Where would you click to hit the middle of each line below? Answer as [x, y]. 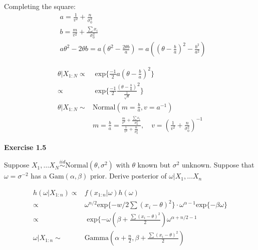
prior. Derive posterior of [128, 176]
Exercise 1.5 [25, 147]
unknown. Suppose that [218, 165]
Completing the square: [40, 6]
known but [154, 165]
